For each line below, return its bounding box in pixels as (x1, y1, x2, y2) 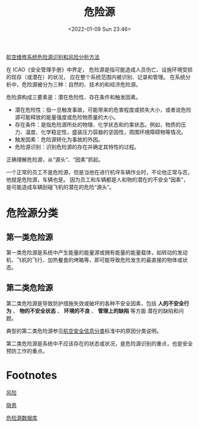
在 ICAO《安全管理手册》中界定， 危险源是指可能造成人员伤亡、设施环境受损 (6, 66, 193, 73)
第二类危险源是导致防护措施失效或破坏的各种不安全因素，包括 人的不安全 (6, 300, 184, 307)
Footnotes (6, 368, 57, 382)
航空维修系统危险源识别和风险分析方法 (6, 53, 99, 60)
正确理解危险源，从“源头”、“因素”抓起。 (6, 156, 104, 163)
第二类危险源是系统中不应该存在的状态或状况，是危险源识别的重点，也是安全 (6, 340, 193, 347)
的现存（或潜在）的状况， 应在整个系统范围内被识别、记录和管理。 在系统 (6, 73, 185, 80)
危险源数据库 (6, 414, 37, 421)
